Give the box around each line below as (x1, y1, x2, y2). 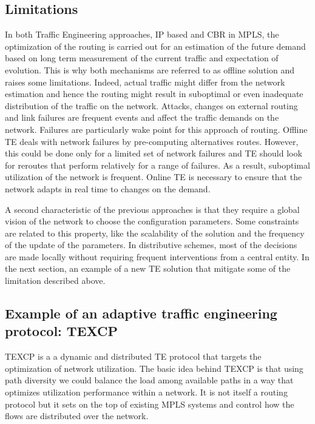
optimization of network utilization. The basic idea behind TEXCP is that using (5, 362, 303, 374)
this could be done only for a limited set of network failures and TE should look (5, 147, 302, 160)
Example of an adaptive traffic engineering (5, 304, 277, 323)
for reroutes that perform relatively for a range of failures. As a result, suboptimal (5, 158, 310, 171)
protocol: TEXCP (5, 321, 118, 340)
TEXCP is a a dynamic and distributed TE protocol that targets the (5, 350, 262, 363)
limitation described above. (5, 274, 106, 287)
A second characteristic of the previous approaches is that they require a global (5, 203, 300, 215)
